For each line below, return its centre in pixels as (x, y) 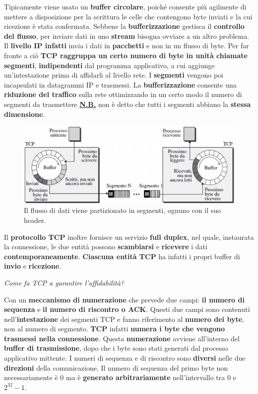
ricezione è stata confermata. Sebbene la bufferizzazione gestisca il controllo (124, 26)
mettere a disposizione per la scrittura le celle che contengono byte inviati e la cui (128, 16)
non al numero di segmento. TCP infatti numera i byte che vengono (114, 329)
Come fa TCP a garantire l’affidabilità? (64, 282)
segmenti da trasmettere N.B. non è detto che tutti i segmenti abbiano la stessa (128, 104)
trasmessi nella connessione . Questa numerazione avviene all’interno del (122, 338)
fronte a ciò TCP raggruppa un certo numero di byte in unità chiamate (126, 55)
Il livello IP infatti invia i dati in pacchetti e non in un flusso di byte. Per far (127, 46)
